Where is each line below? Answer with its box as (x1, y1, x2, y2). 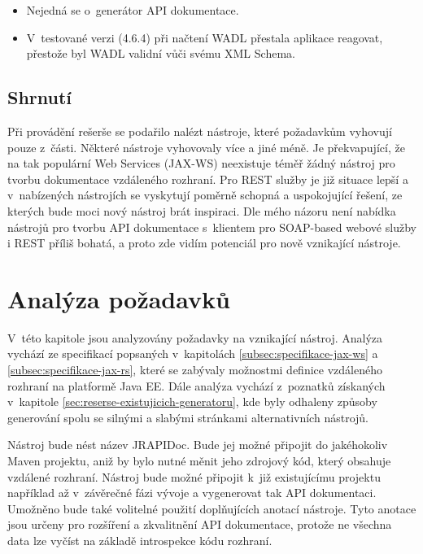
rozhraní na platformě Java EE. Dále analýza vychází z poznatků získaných (7, 377, 386, 394)
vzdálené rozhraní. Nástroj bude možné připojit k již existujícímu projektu (7, 468, 381, 485)
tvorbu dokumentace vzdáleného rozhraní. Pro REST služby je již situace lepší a (7, 170, 408, 187)
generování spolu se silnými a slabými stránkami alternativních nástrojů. (7, 408, 368, 425)
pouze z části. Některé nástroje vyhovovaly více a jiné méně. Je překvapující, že (7, 138, 405, 155)
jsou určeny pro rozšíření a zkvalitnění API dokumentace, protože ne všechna (7, 516, 392, 533)
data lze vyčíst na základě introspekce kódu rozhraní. (7, 531, 273, 548)
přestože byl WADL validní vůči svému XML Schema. (26, 45, 295, 62)
